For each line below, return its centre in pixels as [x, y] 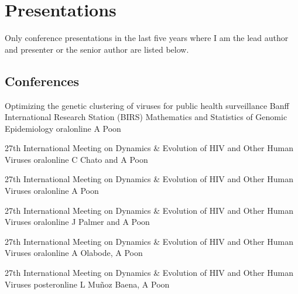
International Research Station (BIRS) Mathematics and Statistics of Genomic [146, 117]
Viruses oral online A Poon [52, 191]
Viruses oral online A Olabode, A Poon [74, 253]
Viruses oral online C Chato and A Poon [76, 159]
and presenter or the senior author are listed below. [97, 49]
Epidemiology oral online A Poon [63, 128]
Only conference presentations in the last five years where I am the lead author [147, 38]
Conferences [42, 81]
